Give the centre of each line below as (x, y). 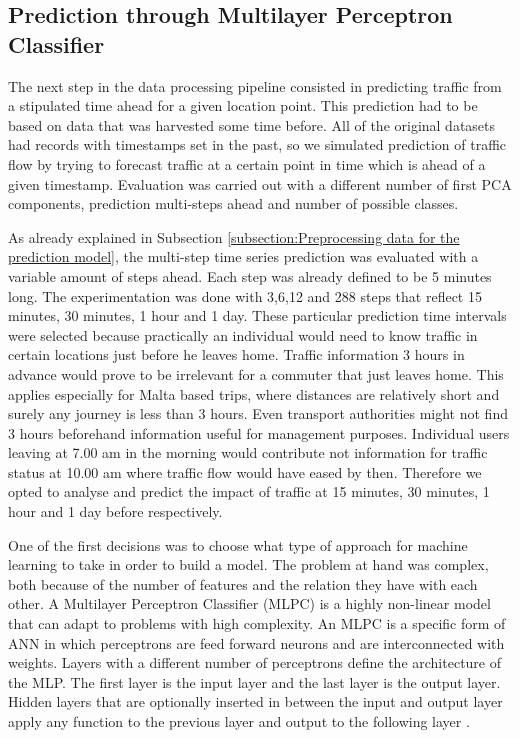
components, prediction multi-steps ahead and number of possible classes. (233, 203)
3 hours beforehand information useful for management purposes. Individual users (259, 432)
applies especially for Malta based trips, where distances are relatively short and (254, 393)
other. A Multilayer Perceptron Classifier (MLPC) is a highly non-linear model (249, 603)
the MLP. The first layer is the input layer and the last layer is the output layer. (254, 681)
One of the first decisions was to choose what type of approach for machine (238, 544)
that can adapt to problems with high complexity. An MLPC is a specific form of (257, 623)
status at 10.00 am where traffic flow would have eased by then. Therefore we (245, 471)
